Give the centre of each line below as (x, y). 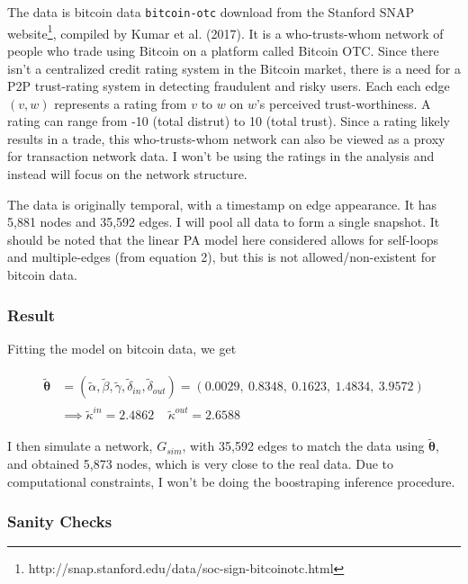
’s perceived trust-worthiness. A (343, 103)
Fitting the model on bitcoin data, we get (122, 348)
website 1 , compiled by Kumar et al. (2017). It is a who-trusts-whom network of (225, 31)
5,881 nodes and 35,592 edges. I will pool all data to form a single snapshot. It (224, 222)
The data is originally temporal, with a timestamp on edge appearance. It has (222, 204)
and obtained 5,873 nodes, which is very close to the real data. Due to (201, 464)
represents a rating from (121, 103)
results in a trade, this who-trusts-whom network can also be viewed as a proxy (226, 138)
